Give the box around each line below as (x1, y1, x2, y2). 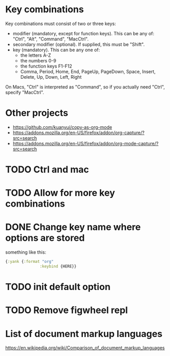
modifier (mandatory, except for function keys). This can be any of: (12, 30, 155, 36)
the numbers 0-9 (20, 57, 56, 63)
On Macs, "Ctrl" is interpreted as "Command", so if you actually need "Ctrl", (5, 83, 165, 90)
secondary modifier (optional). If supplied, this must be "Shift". (12, 41, 145, 47)
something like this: (5, 249, 47, 255)
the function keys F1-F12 (20, 63, 73, 69)
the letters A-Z (20, 52, 51, 58)
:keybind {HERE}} (39, 264, 77, 269)
